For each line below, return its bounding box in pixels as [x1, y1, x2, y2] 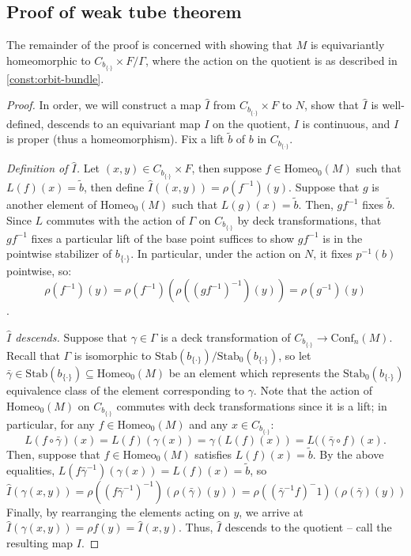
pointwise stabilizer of [6, 245, 112, 262]
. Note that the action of [253, 382, 372, 399]
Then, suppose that [6, 446, 100, 463]
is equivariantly [310, 36, 385, 53]
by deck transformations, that [237, 211, 382, 228]
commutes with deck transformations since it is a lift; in [116, 397, 387, 414]
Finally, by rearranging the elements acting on [6, 503, 230, 520]
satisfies [194, 446, 232, 463]
